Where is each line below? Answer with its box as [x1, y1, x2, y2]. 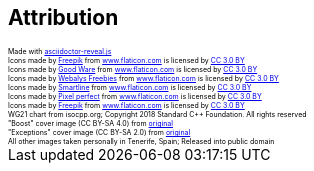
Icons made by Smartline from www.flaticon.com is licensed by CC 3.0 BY [8, 83, 252, 93]
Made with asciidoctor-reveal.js [8, 47, 112, 57]
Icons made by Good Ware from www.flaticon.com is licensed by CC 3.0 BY [8, 65, 258, 75]
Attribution [8, 5, 119, 30]
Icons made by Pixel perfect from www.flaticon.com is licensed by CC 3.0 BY [8, 92, 262, 102]
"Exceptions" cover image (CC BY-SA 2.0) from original [8, 128, 191, 138]
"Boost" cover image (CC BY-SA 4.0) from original [8, 119, 173, 129]
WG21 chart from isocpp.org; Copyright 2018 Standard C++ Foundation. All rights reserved [8, 110, 307, 120]
